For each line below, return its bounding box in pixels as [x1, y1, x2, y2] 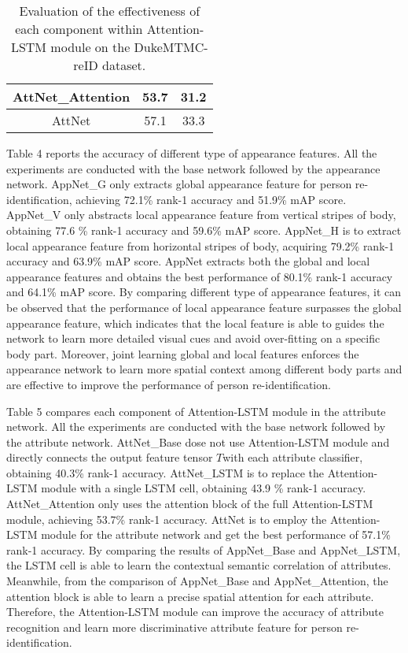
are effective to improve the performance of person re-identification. [6, 376, 331, 392]
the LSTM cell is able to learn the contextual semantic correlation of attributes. [6, 557, 391, 573]
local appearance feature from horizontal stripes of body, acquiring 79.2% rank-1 [6, 237, 395, 254]
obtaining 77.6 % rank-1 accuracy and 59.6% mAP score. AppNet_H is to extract [6, 221, 402, 238]
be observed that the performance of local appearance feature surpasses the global [6, 299, 402, 315]
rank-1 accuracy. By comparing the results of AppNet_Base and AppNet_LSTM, [6, 541, 401, 558]
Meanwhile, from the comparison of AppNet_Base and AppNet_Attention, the [6, 573, 388, 589]
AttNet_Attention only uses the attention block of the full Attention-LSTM [6, 495, 373, 512]
